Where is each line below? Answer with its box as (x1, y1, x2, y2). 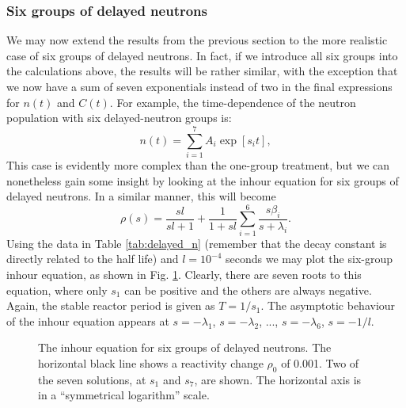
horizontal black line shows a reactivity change (38, 354, 264, 371)
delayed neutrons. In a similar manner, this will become (6, 188, 276, 204)
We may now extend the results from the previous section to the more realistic (6, 32, 388, 48)
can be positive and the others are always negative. (124, 281, 372, 298)
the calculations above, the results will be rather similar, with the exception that (6, 63, 398, 79)
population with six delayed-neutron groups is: (6, 109, 232, 126)
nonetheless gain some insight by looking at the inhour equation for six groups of (6, 172, 399, 189)
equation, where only (6, 281, 108, 298)
